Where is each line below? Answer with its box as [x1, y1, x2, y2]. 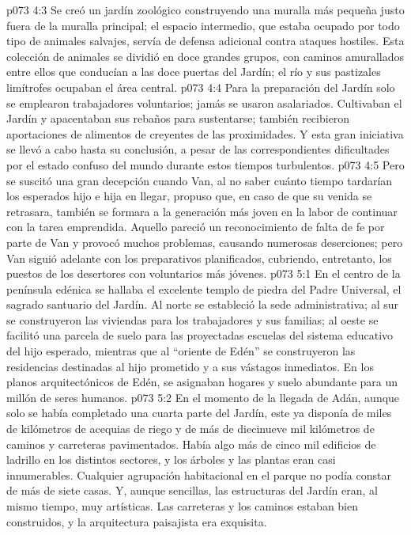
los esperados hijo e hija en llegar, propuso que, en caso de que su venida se [6, 188, 372, 204]
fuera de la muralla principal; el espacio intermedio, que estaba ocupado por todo [6, 17, 400, 33]
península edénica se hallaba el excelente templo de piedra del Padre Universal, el [6, 280, 402, 297]
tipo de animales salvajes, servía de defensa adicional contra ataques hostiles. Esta [6, 32, 405, 49]
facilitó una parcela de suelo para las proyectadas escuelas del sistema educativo [6, 327, 394, 343]
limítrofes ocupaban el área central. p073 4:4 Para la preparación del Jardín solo [6, 78, 395, 95]
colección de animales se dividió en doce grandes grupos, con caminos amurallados [6, 47, 404, 64]
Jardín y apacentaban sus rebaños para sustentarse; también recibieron [6, 110, 350, 127]
